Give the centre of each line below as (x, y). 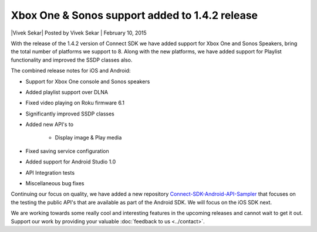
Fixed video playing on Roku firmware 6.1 (75, 103)
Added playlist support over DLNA (67, 92)
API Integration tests (50, 172)
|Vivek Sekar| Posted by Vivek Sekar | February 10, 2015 (79, 33)
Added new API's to (49, 124)
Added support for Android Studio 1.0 (71, 162)
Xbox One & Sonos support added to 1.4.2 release (134, 15)
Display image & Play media (88, 138)
